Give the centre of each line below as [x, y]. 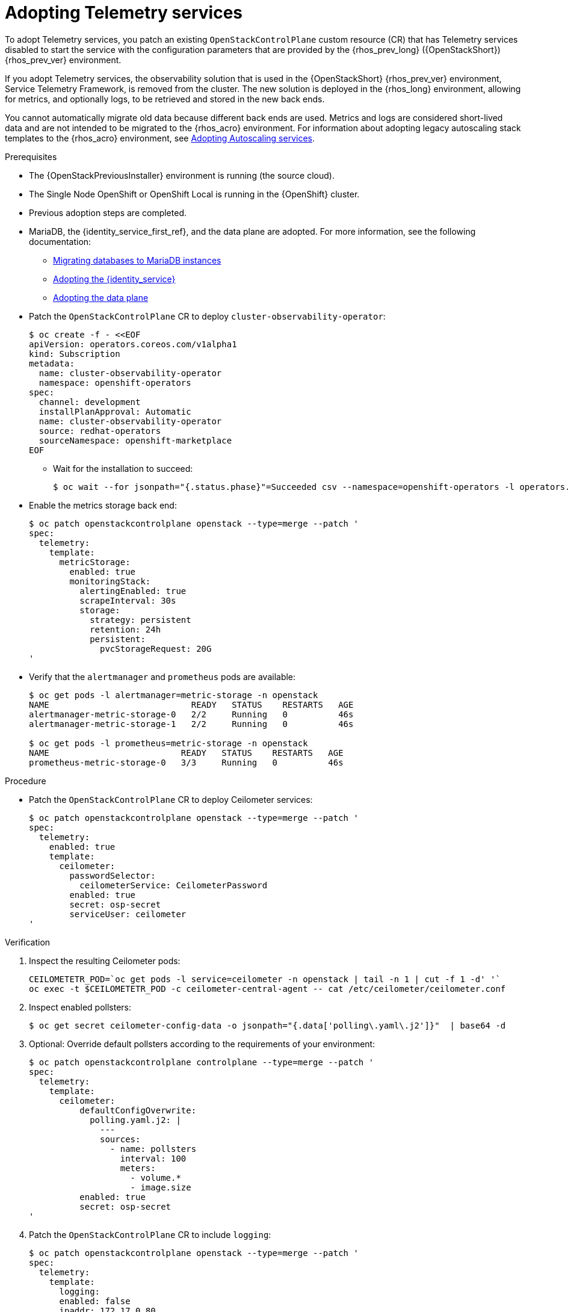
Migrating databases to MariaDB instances [137, 260]
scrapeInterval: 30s [128, 600]
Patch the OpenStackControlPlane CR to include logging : [150, 1234]
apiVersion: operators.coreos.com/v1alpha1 [133, 344]
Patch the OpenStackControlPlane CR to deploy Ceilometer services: [171, 799]
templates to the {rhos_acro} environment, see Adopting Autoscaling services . [160, 138]
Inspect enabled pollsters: [80, 1007]
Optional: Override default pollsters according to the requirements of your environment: [202, 1044]
